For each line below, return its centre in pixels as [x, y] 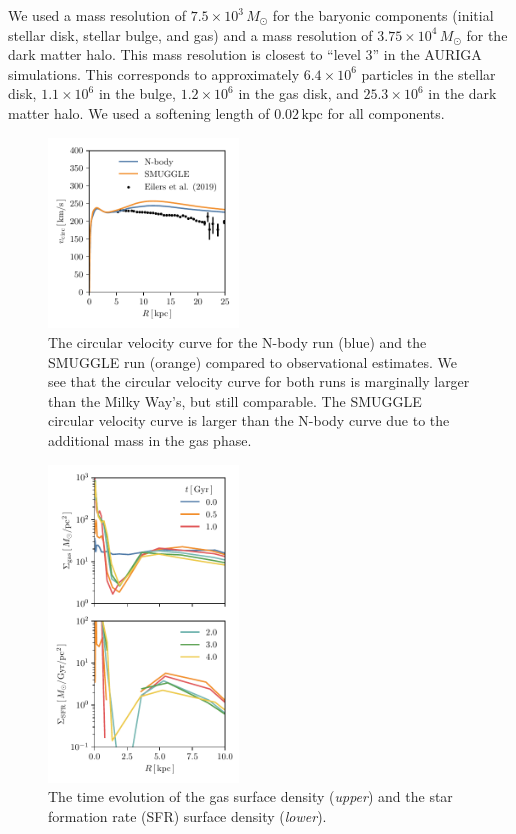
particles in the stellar [428, 73]
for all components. [386, 112]
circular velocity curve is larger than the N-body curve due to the [249, 420]
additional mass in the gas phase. [150, 439]
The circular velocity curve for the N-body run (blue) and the [237, 341]
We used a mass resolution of [97, 15]
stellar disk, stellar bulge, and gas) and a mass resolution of [190, 34]
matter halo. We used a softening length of [139, 112]
